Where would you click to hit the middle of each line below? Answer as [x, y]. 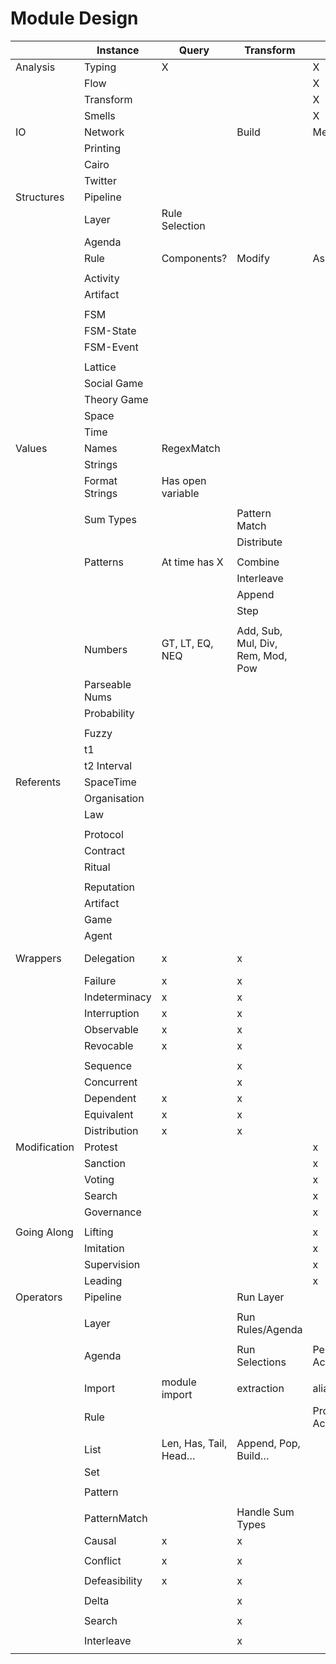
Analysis [35, 67]
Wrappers [38, 958]
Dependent [110, 1098]
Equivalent [108, 1114]
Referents [38, 782]
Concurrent [110, 1082]
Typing [100, 67]
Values [31, 448]
